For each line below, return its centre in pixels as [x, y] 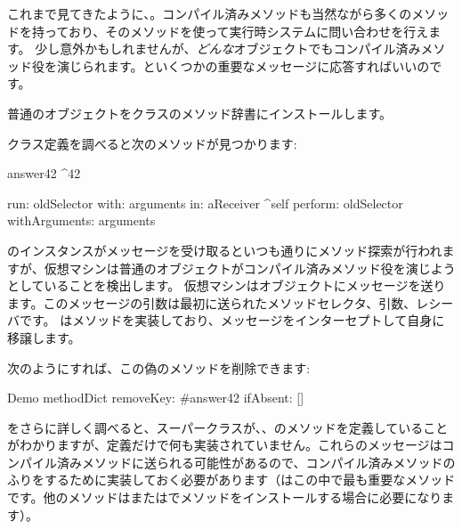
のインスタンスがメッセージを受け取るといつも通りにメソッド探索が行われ [225, 250]
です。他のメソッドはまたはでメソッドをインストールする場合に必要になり [225, 497]
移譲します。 [44, 337]
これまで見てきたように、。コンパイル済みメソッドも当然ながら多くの [210, 13]
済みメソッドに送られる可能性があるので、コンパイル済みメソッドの [256, 462]
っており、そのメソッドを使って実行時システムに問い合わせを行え [236, 31]
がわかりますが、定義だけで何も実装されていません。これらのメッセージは [225, 445]
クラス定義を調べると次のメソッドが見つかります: [152, 143]
